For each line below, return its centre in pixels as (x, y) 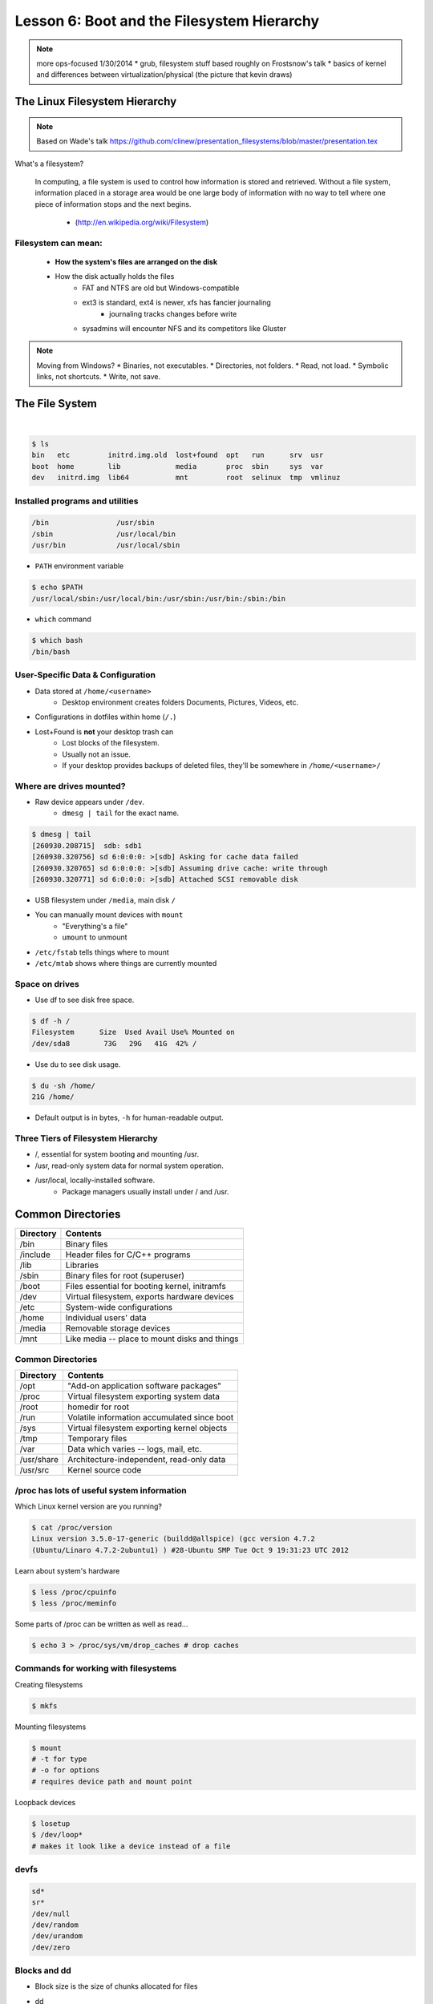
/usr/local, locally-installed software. (95, 1180)
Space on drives (47, 984)
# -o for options (66, 1770)
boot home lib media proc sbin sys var (178, 466)
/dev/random (55, 1925)
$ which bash (57, 640)
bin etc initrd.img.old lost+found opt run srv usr (178, 455)
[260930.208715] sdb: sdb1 (87, 845)
